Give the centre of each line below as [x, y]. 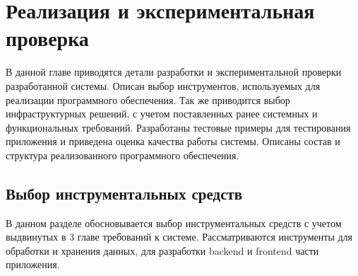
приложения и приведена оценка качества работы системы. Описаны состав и [173, 141]
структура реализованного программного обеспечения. [123, 155]
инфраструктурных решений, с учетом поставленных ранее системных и [162, 114]
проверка [47, 38]
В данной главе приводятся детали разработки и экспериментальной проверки [174, 72]
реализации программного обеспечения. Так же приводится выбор [148, 99]
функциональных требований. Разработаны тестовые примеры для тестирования [178, 127]
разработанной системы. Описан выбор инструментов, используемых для [163, 85]
